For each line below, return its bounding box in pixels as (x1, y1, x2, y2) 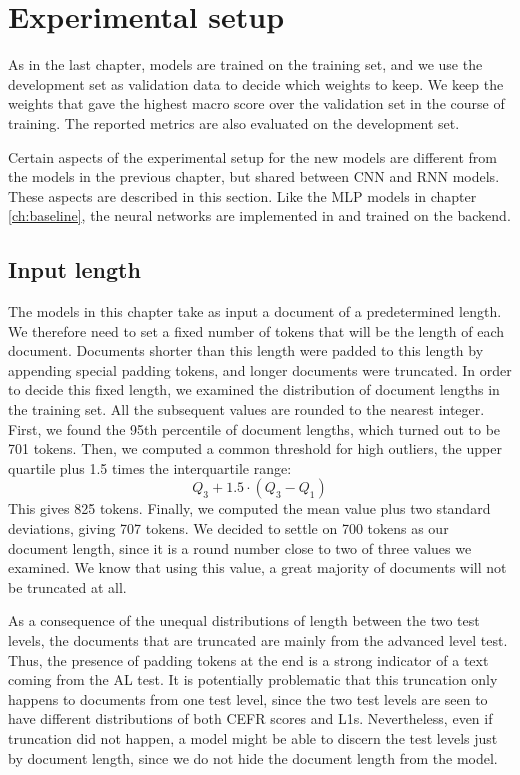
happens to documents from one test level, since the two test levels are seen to (8, 688, 488, 709)
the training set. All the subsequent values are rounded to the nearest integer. (8, 399, 485, 420)
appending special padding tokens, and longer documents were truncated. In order (8, 359, 512, 380)
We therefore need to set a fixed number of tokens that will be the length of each (8, 320, 505, 341)
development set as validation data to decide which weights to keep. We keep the (8, 73, 504, 94)
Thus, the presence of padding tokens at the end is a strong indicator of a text (8, 649, 489, 670)
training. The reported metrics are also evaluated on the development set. (8, 112, 460, 133)
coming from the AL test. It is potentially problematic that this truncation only (8, 669, 498, 690)
